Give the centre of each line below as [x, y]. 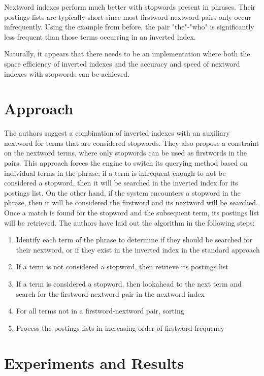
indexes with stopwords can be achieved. [67, 73]
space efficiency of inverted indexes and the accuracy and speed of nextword [122, 63]
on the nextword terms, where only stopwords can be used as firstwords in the [125, 153]
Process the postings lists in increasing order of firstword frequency [120, 327]
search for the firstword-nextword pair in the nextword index [110, 293]
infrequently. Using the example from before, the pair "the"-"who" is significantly [129, 27]
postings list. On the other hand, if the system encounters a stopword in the [122, 192]
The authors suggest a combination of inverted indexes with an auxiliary [117, 133]
